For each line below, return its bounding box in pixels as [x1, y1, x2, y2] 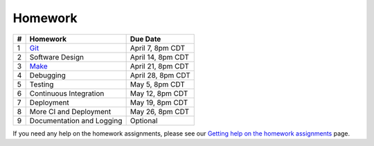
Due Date [130, 34, 161, 44]
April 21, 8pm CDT [130, 61, 190, 71]
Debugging [29, 70, 66, 80]
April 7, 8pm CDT [130, 43, 186, 53]
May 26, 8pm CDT [130, 107, 190, 116]
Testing [29, 80, 54, 89]
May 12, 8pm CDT [130, 89, 188, 98]
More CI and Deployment [29, 107, 112, 116]
